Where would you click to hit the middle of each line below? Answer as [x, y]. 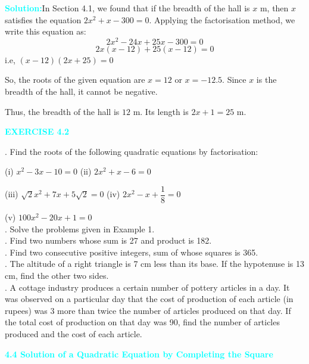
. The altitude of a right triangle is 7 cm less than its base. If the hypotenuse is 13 [155, 264]
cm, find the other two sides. [57, 276]
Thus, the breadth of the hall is [62, 111]
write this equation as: [46, 31]
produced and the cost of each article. [74, 334]
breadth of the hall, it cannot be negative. [81, 91]
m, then [274, 8]
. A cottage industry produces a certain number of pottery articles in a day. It [147, 287]
